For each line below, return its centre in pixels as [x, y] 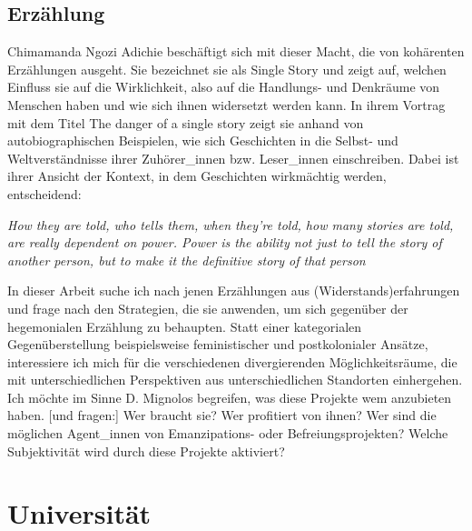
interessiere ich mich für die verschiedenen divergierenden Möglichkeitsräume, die [232, 361]
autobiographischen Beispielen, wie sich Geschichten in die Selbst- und [203, 140]
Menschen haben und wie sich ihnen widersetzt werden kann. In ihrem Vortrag [226, 104]
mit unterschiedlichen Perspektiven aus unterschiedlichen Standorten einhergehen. [235, 380]
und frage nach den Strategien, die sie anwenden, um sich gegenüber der [208, 308]
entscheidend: [44, 193]
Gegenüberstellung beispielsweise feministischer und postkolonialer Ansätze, [218, 344]
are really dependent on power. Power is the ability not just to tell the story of [225, 242]
